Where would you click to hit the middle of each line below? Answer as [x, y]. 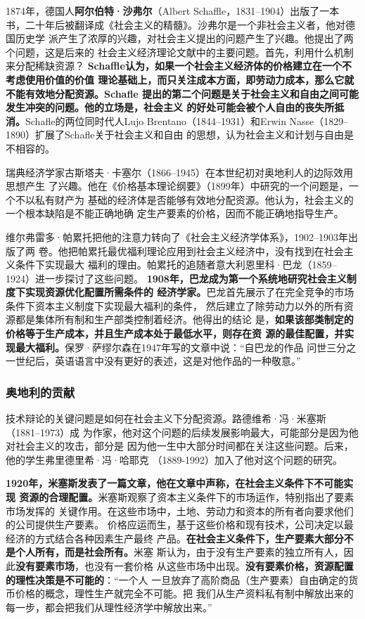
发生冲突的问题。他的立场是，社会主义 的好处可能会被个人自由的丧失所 [170, 107]
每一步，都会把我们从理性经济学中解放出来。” [109, 607]
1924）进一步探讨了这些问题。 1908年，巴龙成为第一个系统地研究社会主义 [176, 278]
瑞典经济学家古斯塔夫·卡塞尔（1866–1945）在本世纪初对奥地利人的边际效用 [179, 172]
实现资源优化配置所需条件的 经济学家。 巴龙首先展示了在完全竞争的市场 [190, 292]
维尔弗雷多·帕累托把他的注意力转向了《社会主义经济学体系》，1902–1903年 [177, 236]
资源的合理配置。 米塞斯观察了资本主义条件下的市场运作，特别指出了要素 [187, 497]
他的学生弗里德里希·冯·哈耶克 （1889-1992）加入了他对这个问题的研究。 [174, 459]
